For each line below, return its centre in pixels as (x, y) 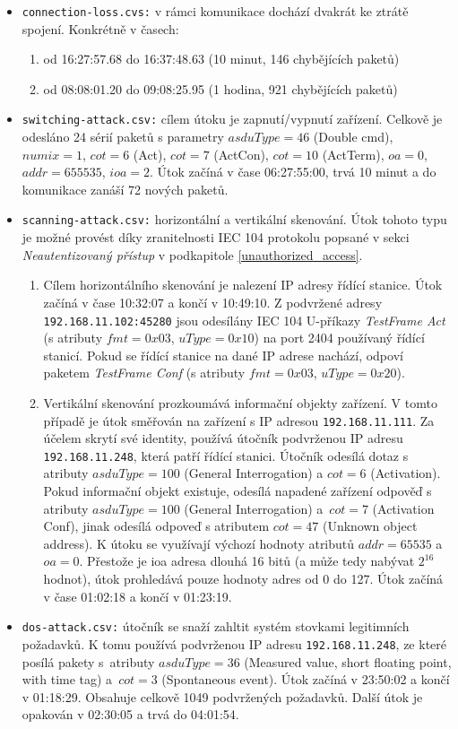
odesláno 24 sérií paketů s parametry (123, 137)
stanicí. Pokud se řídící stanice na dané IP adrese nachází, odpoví (223, 355)
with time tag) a (67, 679)
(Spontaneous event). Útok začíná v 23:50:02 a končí (306, 679)
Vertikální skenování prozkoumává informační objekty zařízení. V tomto (240, 402)
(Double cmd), (353, 137)
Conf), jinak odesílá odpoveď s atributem (156, 526)
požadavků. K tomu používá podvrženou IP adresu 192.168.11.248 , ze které (234, 643)
